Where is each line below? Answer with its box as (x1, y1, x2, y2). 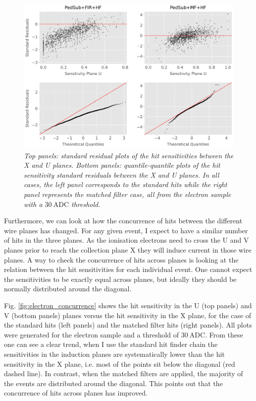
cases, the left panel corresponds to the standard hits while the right (24, 179, 227, 190)
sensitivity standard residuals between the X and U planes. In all (24, 169, 219, 180)
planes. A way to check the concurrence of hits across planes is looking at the (4, 254, 239, 265)
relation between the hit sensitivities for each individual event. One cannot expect (4, 264, 253, 274)
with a (24, 199, 43, 209)
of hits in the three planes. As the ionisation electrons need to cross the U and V (4, 235, 249, 245)
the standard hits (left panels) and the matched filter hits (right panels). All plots (4, 320, 252, 330)
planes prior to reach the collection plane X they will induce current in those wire (4, 245, 252, 255)
